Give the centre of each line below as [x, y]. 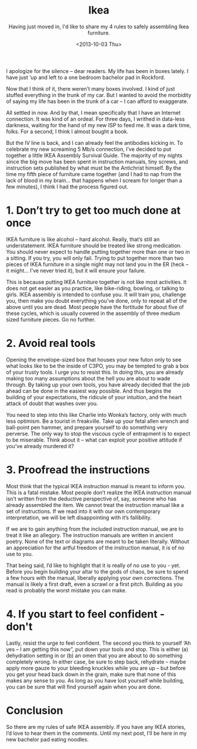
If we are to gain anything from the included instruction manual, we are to [95, 529]
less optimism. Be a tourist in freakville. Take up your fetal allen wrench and [98, 421]
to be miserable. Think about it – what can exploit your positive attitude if [94, 440]
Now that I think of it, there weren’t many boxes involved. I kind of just [91, 88]
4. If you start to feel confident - [86, 614]
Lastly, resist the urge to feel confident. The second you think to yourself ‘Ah [98, 643]
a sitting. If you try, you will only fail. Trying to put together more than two [95, 258]
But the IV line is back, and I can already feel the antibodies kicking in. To [95, 142]
